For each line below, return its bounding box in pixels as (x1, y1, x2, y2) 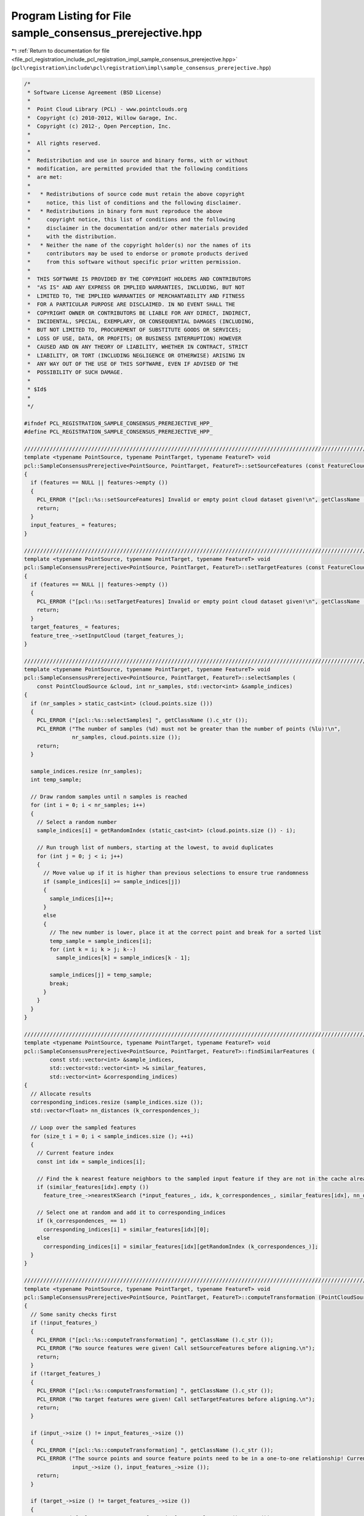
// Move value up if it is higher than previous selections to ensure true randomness (43, 870, 309, 876)
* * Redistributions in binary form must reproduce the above (27, 207, 223, 215)
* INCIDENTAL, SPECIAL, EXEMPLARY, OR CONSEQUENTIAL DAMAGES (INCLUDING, (27, 318, 255, 325)
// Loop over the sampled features (30, 1124, 136, 1131)
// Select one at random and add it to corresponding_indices (36, 1209, 226, 1216)
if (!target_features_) (30, 1370, 101, 1377)
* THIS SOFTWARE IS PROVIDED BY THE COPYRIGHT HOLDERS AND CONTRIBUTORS (27, 276, 252, 283)
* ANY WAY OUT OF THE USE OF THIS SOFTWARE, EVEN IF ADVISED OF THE (27, 361, 239, 367)
